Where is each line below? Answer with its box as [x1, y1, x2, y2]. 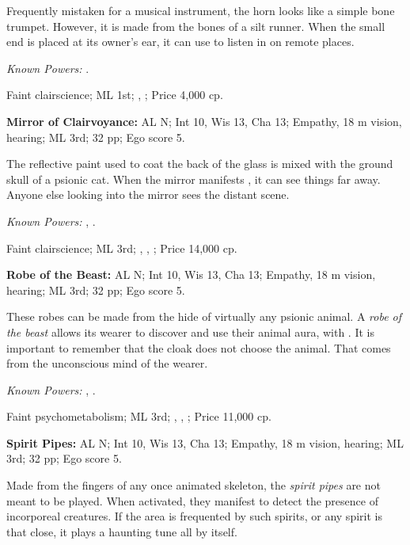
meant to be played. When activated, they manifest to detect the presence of [6, 492, 378, 509]
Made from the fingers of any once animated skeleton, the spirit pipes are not [6, 477, 381, 494]
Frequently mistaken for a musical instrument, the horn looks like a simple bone [6, 2, 395, 18]
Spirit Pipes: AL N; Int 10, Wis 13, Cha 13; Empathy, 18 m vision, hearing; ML [6, 434, 404, 451]
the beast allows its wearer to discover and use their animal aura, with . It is [6, 323, 374, 340]
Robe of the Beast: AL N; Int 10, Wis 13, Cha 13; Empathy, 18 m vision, [6, 266, 376, 283]
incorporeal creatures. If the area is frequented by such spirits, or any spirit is [6, 508, 382, 524]
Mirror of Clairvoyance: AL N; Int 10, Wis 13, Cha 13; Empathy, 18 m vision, [6, 112, 402, 129]
